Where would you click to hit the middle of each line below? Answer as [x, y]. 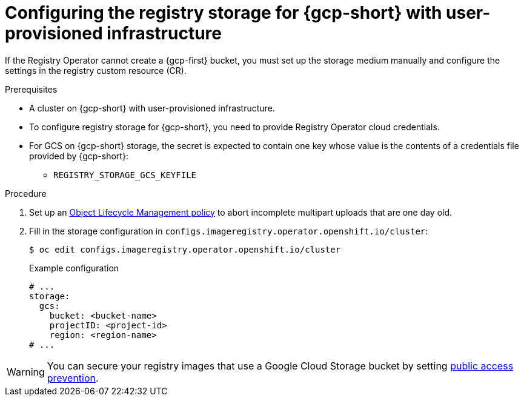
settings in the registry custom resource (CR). [96, 70]
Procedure [26, 193]
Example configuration [74, 268]
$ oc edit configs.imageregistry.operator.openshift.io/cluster [185, 249]
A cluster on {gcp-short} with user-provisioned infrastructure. [152, 108]
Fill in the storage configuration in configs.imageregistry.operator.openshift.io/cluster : [229, 231]
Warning [26, 372]
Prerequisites [31, 89]
